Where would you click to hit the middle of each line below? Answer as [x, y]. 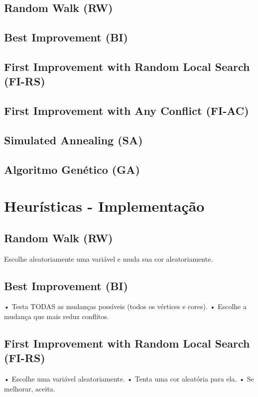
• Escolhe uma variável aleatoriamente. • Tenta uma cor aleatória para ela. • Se [129, 379]
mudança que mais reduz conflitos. [57, 316]
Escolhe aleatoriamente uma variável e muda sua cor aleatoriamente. [109, 258]
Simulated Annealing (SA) [73, 140]
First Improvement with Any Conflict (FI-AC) [127, 111]
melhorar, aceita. [30, 388]
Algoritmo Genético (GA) [72, 169]
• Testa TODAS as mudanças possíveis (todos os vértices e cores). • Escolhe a [125, 306]
